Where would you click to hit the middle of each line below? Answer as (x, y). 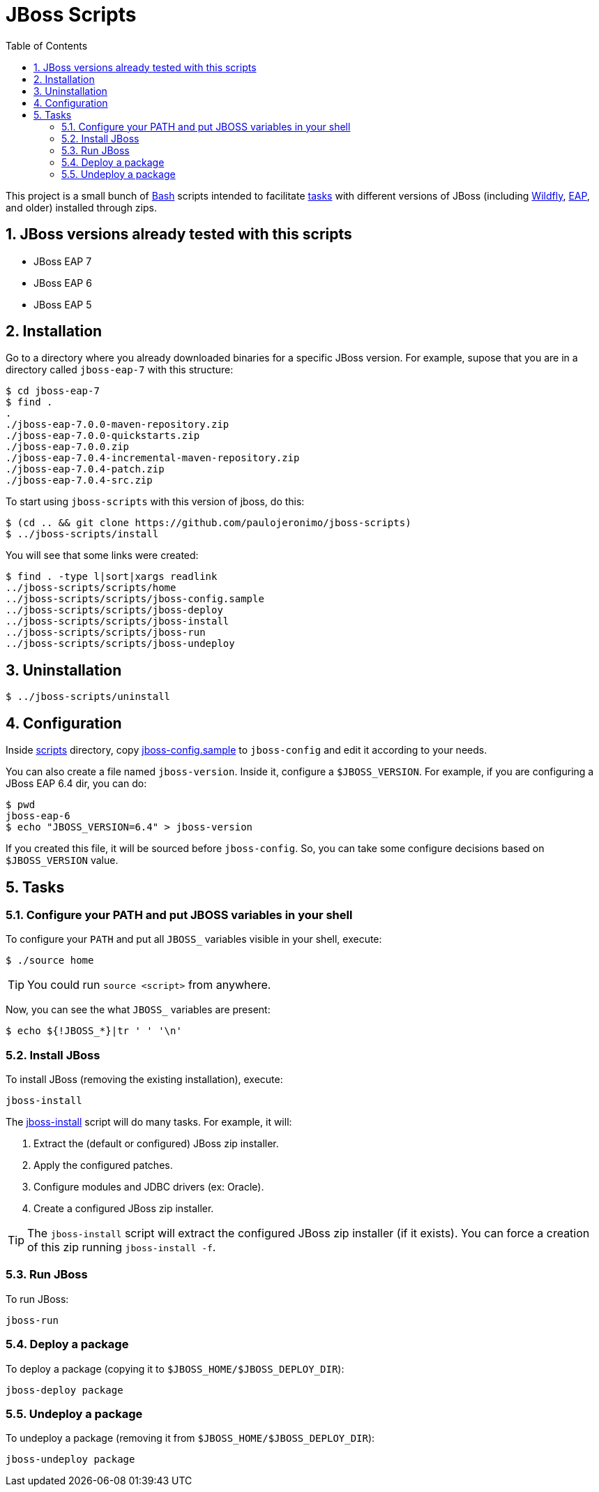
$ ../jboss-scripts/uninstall (88, 697)
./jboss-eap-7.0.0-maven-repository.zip (117, 425)
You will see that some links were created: (102, 555)
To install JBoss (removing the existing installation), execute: (144, 1080)
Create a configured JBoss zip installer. (124, 1209)
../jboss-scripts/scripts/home (91, 588)
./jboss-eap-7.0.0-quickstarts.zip (103, 436)
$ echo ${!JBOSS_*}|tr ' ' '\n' (94, 1031)
